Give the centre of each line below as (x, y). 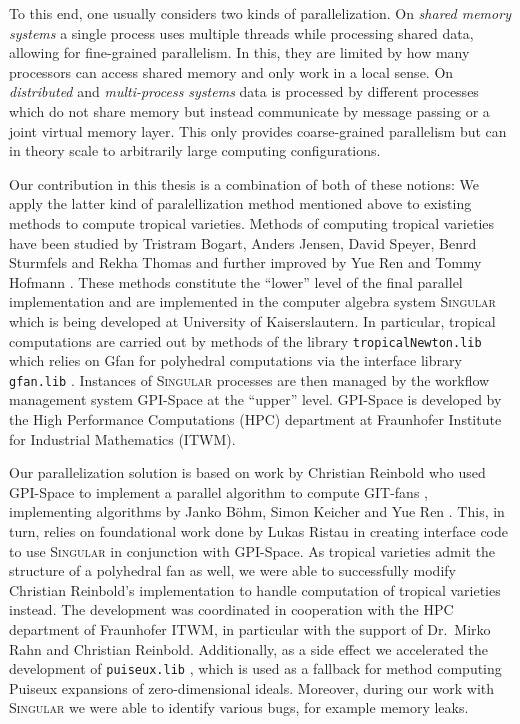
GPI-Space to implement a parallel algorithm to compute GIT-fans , (218, 491)
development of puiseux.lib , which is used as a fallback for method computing (255, 668)
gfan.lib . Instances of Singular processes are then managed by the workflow (249, 379)
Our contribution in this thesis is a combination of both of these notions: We (244, 183)
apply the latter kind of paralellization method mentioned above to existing (240, 203)
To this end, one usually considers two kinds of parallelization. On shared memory (260, 13)
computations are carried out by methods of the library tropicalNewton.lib (245, 340)
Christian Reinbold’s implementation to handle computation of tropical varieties (255, 589)
